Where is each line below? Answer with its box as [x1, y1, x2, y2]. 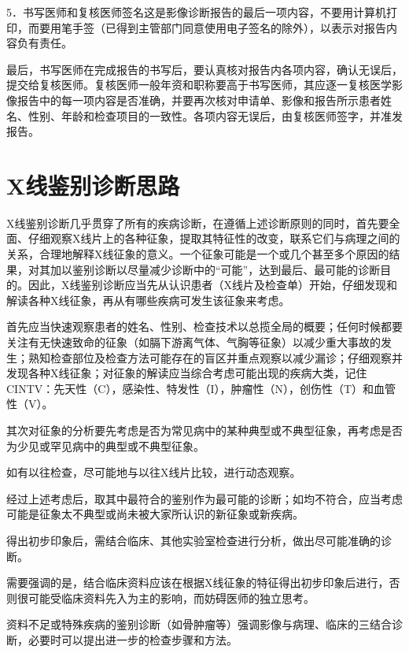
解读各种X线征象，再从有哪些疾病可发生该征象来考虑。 [6, 291, 290, 308]
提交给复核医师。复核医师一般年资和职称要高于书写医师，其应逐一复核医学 [6, 76, 392, 93]
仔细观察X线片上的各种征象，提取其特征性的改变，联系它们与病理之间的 [28, 230, 400, 247]
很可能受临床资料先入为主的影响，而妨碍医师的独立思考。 [17, 589, 315, 606]
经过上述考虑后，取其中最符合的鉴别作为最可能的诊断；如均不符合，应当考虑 [6, 490, 403, 506]
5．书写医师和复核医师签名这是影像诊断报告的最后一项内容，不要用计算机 [6, 4, 386, 20]
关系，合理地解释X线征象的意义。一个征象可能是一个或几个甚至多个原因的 [6, 246, 389, 262]
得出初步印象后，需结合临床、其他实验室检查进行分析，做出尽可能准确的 [6, 532, 381, 548]
